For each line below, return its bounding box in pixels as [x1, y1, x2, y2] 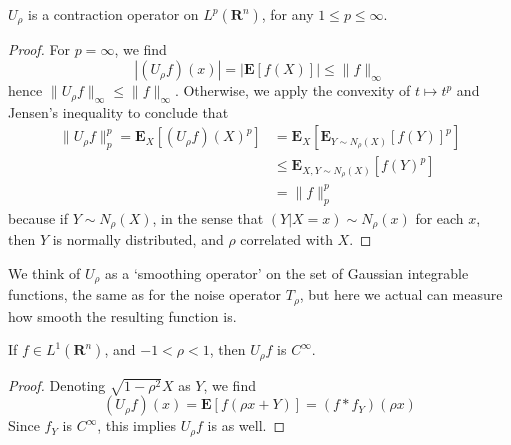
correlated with [240, 229, 333, 250]
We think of [8, 262, 81, 283]
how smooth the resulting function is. [8, 305, 237, 326]
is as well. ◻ [207, 415, 286, 436]
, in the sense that [152, 207, 264, 228]
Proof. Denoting [8, 374, 106, 395]
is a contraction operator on [28, 4, 199, 24]
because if [8, 207, 68, 228]
